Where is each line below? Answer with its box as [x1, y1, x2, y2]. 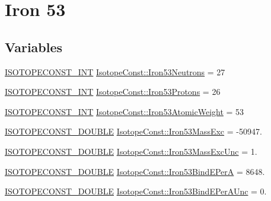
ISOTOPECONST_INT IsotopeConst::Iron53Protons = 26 [5, 85, 221, 98]
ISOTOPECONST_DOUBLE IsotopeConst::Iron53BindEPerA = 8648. [5, 165, 265, 177]
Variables [5, 37, 63, 56]
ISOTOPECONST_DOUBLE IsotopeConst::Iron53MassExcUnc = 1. [5, 145, 257, 157]
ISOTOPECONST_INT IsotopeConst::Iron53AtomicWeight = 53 [5, 105, 244, 117]
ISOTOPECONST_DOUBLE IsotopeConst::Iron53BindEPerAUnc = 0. [5, 185, 267, 197]
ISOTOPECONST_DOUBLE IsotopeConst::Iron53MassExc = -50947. [5, 125, 262, 138]
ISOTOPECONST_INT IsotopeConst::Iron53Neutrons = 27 [5, 65, 225, 78]
